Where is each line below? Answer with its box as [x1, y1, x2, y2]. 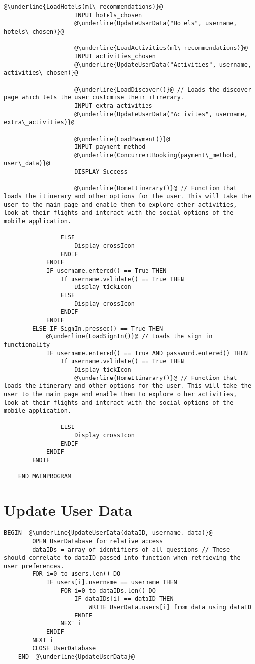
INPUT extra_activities [74, 102, 152, 109]
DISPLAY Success [74, 168, 128, 176]
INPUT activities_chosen [74, 52, 156, 60]
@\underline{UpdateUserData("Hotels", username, [74, 20, 237, 27]
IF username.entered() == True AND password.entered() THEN [46, 349, 248, 357]
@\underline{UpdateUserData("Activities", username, [74, 61, 252, 68]
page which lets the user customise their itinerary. [4, 94, 184, 101]
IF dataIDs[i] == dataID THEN [74, 595, 174, 603]
